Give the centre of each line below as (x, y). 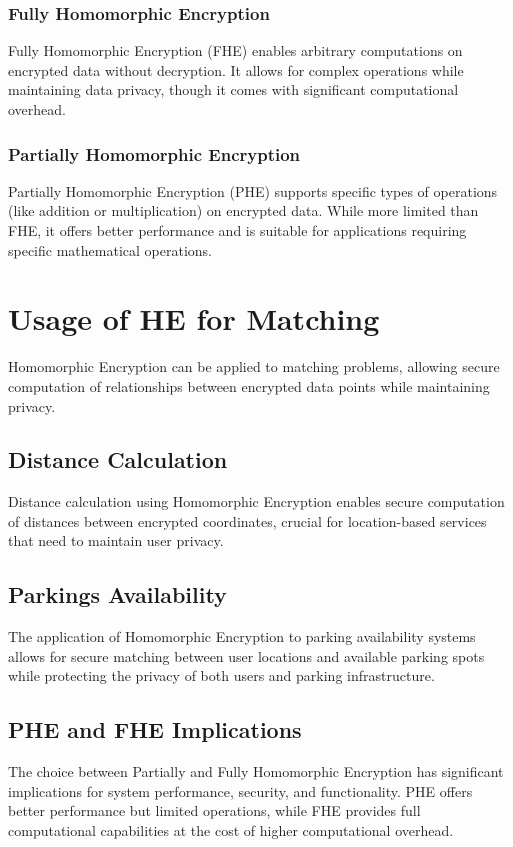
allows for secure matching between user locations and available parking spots (246, 655)
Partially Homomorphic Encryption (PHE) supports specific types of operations (253, 190)
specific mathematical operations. (110, 249)
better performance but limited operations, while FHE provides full (214, 810)
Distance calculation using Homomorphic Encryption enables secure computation (256, 501)
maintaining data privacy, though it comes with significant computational (233, 89)
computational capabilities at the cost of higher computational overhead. (231, 830)
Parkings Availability (117, 594)
